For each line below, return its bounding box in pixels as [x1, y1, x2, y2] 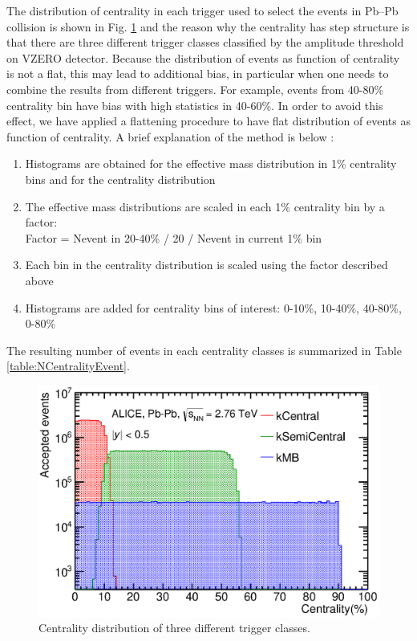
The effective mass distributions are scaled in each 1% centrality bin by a [25, 198, 385, 214]
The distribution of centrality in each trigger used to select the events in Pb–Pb [6, 2, 399, 18]
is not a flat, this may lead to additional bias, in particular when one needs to [6, 65, 389, 82]
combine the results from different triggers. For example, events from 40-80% [6, 80, 384, 97]
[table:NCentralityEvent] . [6, 357, 130, 374]
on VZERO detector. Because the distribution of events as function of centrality [6, 49, 400, 66]
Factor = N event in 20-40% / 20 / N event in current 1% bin [25, 229, 322, 246]
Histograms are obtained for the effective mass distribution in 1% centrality [25, 155, 397, 172]
